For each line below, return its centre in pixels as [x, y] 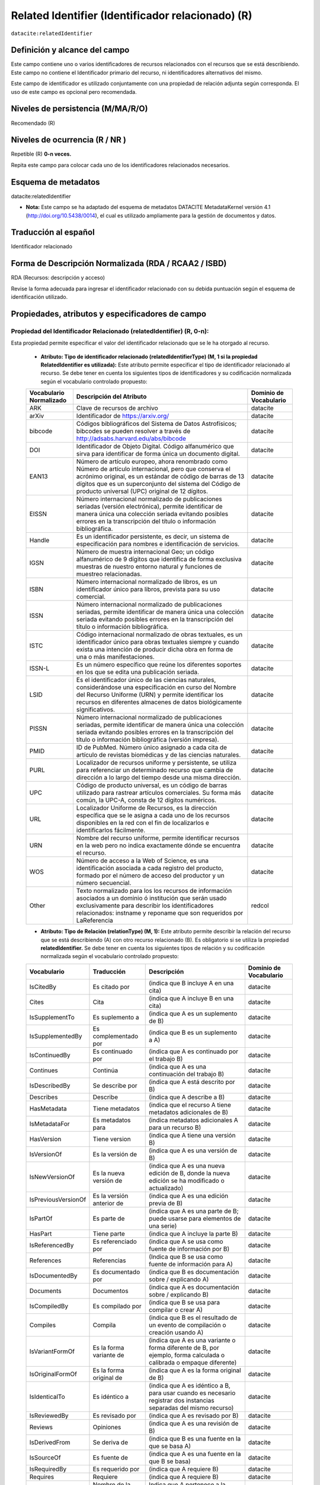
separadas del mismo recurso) [191, 1408]
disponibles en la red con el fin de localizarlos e [143, 823]
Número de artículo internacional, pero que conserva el [153, 469]
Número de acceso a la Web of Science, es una [143, 861]
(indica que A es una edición [189, 1196]
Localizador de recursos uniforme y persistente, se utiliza [156, 763]
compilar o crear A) [176, 1310]
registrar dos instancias [182, 1400]
